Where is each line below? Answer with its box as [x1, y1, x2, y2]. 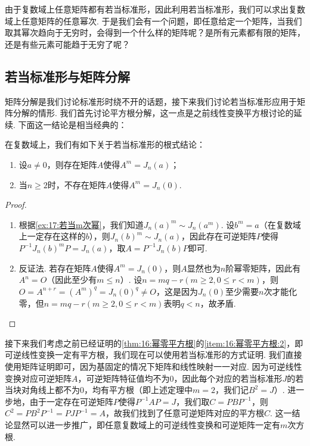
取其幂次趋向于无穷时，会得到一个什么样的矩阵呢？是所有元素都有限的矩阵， [5, 26, 305, 39]
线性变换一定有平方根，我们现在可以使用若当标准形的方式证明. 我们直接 [21, 348, 302, 361]
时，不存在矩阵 [47, 178, 106, 191]
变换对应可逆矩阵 [5, 372, 72, 384]
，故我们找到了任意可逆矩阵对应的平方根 [105, 407, 264, 419]
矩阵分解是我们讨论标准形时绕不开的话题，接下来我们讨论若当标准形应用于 [5, 95, 297, 107]
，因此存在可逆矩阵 [181, 230, 257, 242]
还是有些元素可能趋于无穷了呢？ [5, 38, 130, 50]
